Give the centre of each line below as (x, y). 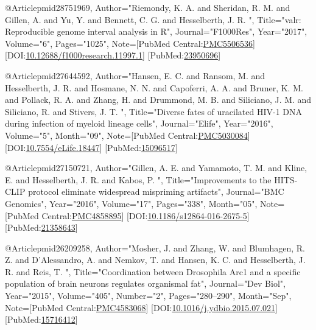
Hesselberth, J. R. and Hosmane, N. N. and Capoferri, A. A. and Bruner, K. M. (154, 87)
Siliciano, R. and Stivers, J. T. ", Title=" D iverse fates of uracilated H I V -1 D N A (154, 111)
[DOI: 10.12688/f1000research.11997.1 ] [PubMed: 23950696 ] (113, 55)
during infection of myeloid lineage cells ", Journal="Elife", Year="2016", (139, 123)
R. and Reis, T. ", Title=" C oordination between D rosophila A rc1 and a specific (153, 271)
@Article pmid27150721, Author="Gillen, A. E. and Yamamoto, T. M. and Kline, (156, 168)
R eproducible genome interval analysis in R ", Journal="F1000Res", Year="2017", (156, 31)
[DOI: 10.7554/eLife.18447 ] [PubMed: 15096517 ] (91, 147)
